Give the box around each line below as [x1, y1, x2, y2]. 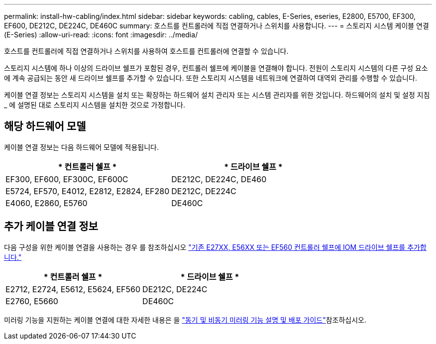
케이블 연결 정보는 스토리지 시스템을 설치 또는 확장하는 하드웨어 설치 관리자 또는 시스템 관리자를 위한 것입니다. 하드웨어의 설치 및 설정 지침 [4, 91, 430, 99]
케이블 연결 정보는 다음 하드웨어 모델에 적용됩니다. [4, 142, 159, 151]
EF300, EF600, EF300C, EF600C [5, 174, 128, 184]
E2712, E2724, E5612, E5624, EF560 [5, 284, 141, 294]
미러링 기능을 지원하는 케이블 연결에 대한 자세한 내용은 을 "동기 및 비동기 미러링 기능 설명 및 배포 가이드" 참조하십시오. [4, 315, 367, 324]
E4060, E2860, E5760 [5, 198, 88, 208]
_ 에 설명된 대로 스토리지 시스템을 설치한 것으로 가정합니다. [4, 101, 185, 109]
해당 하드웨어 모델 [4, 120, 86, 133]
